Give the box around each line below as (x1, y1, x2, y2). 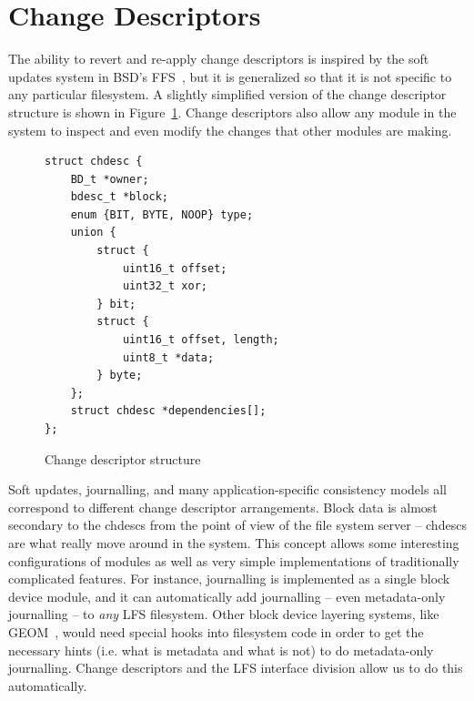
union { (70, 226, 116, 239)
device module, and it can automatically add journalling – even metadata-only (8, 586, 446, 605)
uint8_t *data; (122, 350, 215, 364)
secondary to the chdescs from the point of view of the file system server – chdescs (8, 515, 467, 534)
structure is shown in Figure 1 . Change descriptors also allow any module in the (8, 102, 457, 121)
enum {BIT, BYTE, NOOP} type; (70, 208, 254, 221)
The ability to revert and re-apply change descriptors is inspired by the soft (8, 49, 429, 68)
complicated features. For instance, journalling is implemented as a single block (8, 569, 450, 588)
